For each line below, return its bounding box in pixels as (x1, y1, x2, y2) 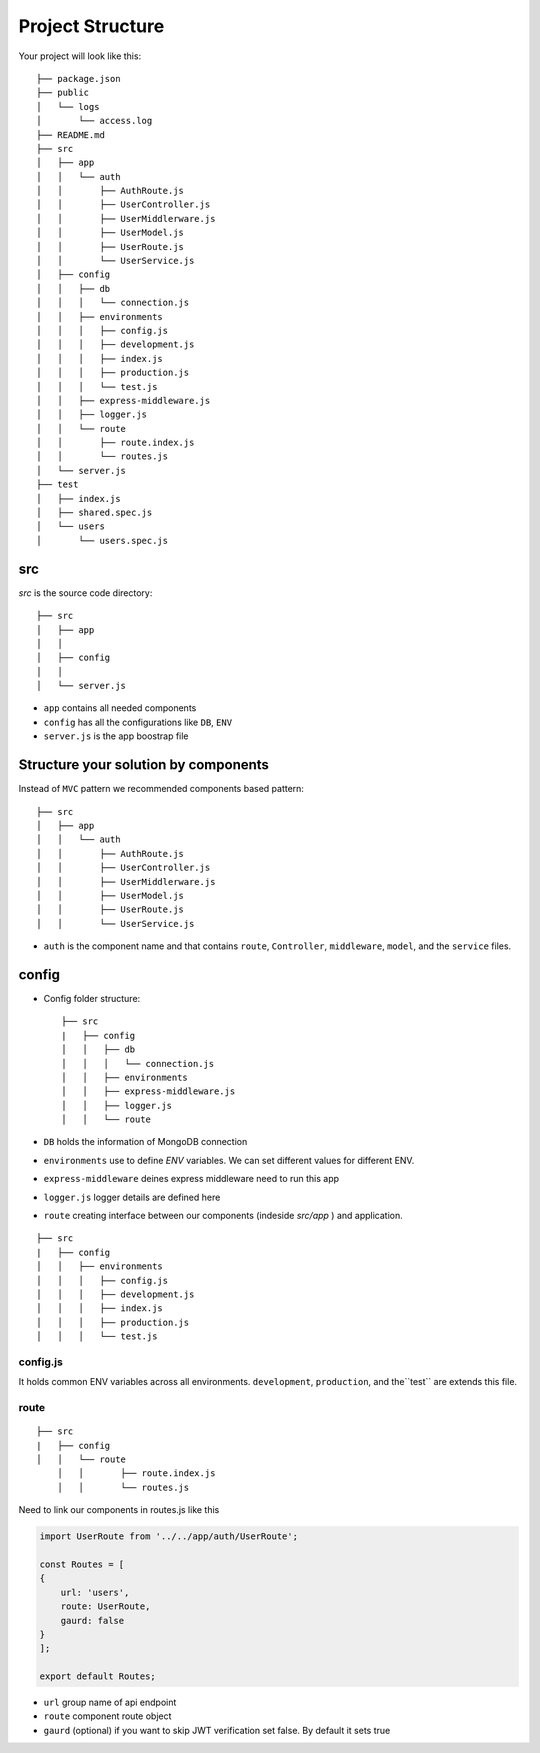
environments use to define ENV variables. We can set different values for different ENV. (43, 1154, 415, 1166)
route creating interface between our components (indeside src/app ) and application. (43, 1210, 404, 1222)
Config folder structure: (43, 992, 141, 1004)
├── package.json (36, 73, 121, 84)
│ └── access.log (36, 115, 153, 127)
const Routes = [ (39, 1558, 125, 1570)
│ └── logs (36, 101, 100, 112)
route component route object (43, 1710, 172, 1722)
